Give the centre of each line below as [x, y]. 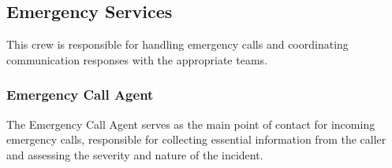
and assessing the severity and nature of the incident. [135, 154]
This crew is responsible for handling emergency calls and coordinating [177, 44]
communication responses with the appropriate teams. [137, 59]
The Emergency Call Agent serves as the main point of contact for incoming [191, 124]
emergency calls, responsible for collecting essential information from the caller [196, 139]
